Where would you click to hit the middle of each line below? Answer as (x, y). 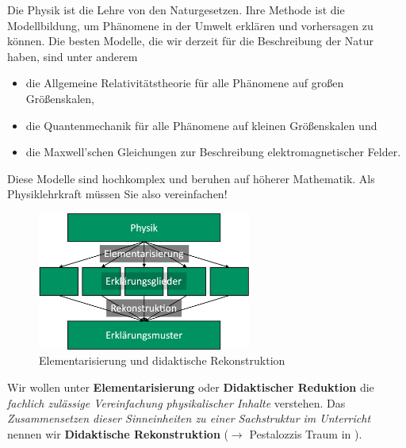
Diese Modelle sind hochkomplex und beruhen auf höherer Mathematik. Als (191, 178)
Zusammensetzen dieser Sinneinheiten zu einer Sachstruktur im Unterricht (189, 418)
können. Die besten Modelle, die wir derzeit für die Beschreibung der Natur (191, 41)
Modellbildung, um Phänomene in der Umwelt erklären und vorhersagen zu (190, 25)
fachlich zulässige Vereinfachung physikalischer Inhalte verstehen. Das (176, 402)
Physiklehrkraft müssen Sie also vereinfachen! (117, 194)
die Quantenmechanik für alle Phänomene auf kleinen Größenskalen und (201, 125)
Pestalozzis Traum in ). (306, 433)
